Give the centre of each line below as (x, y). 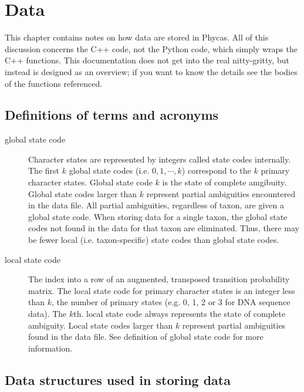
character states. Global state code (90, 182)
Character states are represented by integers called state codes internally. (160, 159)
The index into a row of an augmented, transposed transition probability (159, 279)
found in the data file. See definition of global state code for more (146, 337)
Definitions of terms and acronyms (112, 115)
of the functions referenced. (54, 83)
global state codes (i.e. (109, 170)
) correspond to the (216, 170)
